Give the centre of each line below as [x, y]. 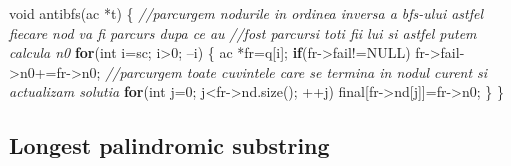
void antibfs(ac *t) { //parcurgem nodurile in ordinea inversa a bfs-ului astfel [246, 13]
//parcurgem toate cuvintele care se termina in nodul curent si [296, 71]
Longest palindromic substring [169, 145]
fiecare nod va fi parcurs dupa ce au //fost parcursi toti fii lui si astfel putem [243, 32]
